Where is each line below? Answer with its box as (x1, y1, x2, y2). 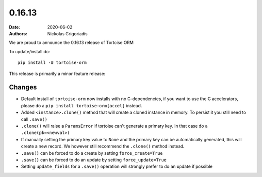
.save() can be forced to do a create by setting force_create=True (21, 150, 163, 156)
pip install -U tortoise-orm (17, 60, 87, 65)
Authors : (9, 30, 28, 36)
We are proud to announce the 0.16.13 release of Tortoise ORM (9, 40, 134, 45)
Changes (9, 83, 37, 91)
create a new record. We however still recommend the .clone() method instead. (21, 143, 184, 149)
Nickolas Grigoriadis (47, 30, 88, 36)
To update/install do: (9, 48, 50, 54)
